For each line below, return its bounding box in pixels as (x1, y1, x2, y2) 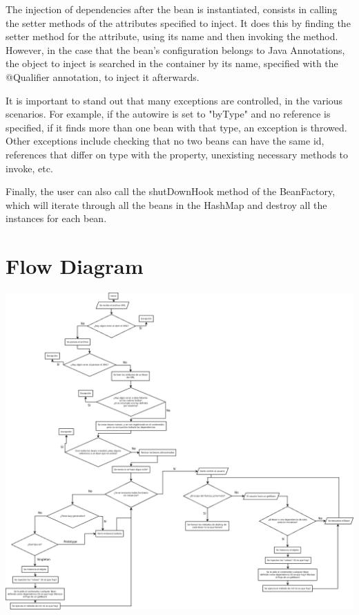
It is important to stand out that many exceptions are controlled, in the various (6, 93, 343, 107)
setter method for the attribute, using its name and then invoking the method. (6, 29, 338, 44)
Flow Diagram (6, 252, 144, 280)
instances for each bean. (6, 211, 107, 226)
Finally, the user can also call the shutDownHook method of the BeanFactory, (6, 184, 336, 199)
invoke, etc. (6, 160, 53, 175)
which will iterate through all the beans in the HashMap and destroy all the (6, 197, 327, 212)
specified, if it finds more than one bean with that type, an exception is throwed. (6, 120, 347, 134)
